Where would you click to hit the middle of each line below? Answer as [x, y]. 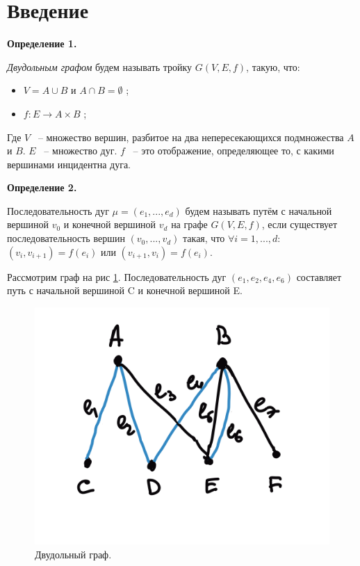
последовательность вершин [66, 238]
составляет [319, 276]
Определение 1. [42, 43]
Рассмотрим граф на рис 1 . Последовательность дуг [117, 276]
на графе [189, 224]
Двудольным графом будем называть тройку [100, 66]
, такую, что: [273, 66]
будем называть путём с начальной [259, 210]
